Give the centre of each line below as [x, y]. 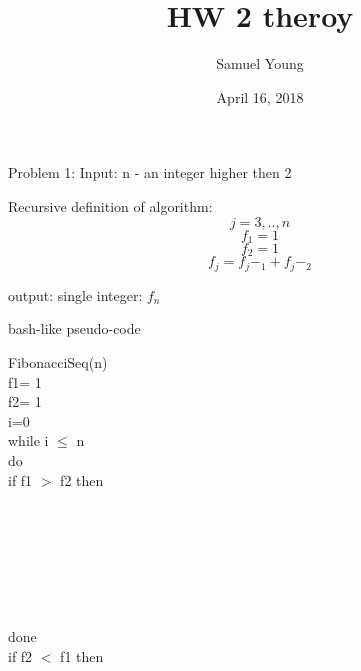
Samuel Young [260, 63]
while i [28, 440]
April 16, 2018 [260, 96]
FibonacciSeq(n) [58, 362]
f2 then [82, 479]
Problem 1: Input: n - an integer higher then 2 [150, 172]
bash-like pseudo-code [74, 328]
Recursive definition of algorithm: [110, 205]
